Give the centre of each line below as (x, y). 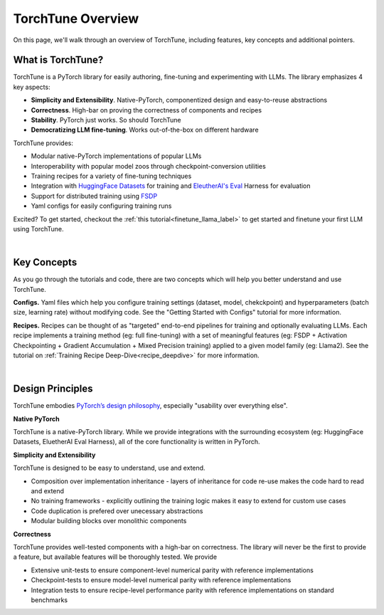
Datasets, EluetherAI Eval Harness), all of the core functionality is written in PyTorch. (137, 442)
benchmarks (49, 600)
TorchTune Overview (76, 19)
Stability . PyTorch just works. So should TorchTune (106, 120)
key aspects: (32, 87)
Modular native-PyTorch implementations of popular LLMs (116, 156)
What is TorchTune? (58, 60)
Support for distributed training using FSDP (94, 196)
